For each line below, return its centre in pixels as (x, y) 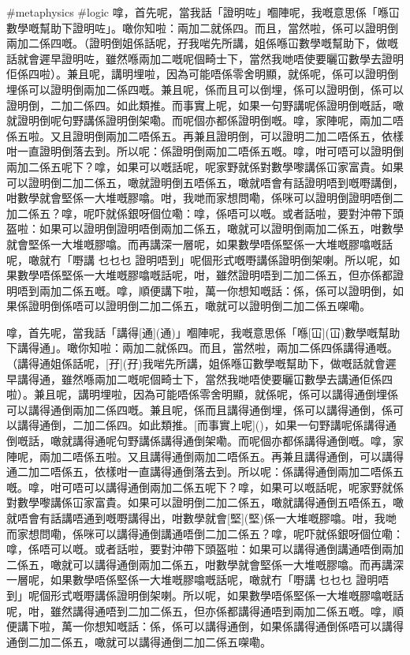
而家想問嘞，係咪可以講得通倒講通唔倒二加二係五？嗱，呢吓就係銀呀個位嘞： (205, 533)
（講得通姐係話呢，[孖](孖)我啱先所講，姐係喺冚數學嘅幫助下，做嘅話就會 (196, 363)
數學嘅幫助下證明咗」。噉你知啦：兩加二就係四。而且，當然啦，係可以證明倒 (202, 27)
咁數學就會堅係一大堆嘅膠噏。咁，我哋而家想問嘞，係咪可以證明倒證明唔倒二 (205, 198)
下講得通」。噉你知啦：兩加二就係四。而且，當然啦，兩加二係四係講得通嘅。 (202, 348)
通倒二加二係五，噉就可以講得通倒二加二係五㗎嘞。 (139, 641)
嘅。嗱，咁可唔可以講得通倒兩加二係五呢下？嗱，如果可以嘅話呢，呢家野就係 (205, 487)
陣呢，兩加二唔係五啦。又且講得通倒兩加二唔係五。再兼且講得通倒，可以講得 (205, 456)
